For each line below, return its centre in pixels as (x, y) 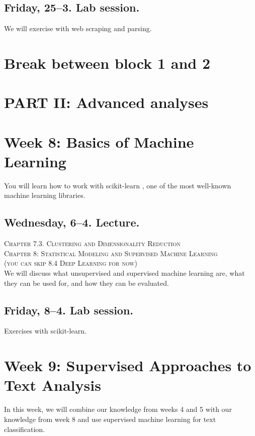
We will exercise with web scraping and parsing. (78, 28)
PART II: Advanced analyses (106, 102)
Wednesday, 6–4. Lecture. (72, 222)
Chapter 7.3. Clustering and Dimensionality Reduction (92, 243)
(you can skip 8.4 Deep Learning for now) (71, 263)
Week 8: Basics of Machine (99, 141)
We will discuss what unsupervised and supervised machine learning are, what (124, 273)
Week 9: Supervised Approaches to (128, 365)
